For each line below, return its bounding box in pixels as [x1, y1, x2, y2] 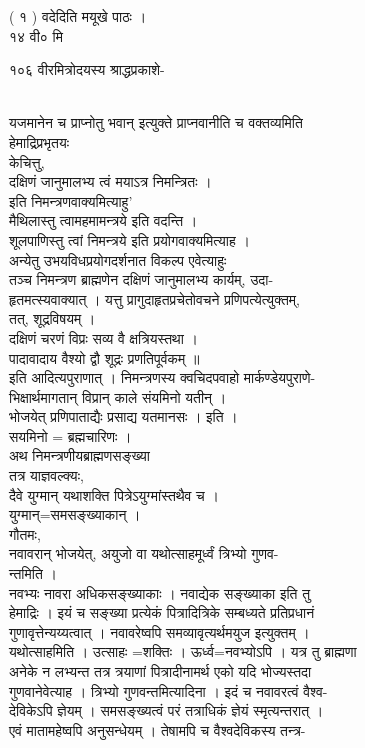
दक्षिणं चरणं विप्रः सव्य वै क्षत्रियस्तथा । [9, 327, 199, 348]
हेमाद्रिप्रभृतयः [9, 131, 70, 152]
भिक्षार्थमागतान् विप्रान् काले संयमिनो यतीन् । [9, 386, 227, 407]
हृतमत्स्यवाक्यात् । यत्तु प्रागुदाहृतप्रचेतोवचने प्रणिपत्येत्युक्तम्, [9, 288, 300, 309]
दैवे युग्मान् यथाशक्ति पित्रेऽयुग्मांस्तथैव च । [9, 484, 219, 505]
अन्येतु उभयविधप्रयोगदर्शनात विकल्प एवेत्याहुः [9, 249, 227, 270]
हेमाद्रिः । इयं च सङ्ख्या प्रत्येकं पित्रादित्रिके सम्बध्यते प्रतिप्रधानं [9, 602, 315, 623]
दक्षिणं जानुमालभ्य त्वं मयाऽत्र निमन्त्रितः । [9, 171, 212, 192]
